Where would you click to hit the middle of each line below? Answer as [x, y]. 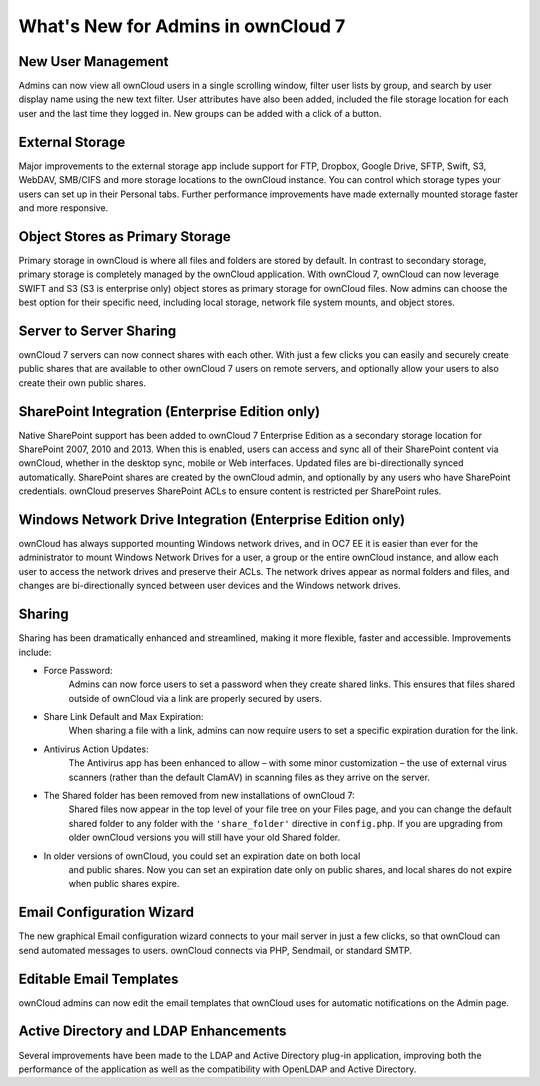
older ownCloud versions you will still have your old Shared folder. [204, 837]
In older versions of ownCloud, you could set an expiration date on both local [202, 856]
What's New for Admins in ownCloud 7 [182, 26]
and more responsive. [63, 207]
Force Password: [78, 670]
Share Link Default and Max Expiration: [123, 717]
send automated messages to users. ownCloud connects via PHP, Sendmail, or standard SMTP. [215, 950]
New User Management [93, 61]
